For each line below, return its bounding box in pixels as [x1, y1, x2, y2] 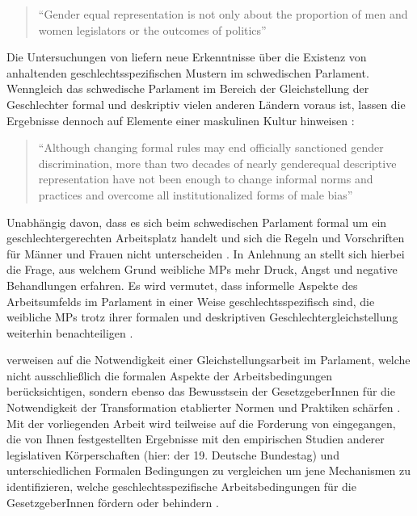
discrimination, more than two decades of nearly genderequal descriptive [38, 154, 397, 171]
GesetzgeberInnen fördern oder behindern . [6, 493, 219, 510]
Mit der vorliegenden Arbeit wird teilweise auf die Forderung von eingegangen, [6, 414, 396, 431]
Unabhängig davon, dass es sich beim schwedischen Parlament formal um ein [6, 213, 387, 230]
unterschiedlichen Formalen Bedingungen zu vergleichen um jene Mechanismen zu [6, 462, 411, 479]
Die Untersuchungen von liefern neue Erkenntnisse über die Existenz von [6, 48, 367, 65]
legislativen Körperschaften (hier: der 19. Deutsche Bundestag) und [6, 446, 339, 463]
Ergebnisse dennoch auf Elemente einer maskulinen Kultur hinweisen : [6, 111, 355, 128]
